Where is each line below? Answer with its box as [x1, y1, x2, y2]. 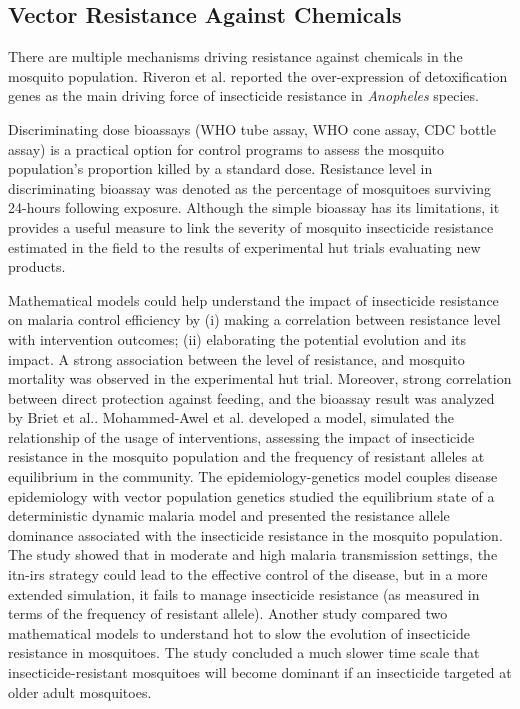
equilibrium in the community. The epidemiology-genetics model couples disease [8, 466, 498, 487]
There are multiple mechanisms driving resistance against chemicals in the [8, 46, 463, 67]
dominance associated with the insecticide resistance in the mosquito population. [8, 524, 503, 545]
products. [8, 256, 66, 277]
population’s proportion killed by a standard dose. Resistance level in [8, 158, 433, 179]
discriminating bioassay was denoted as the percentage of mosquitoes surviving [8, 177, 491, 198]
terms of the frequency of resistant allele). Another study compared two [8, 603, 448, 624]
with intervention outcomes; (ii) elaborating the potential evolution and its [8, 328, 466, 349]
